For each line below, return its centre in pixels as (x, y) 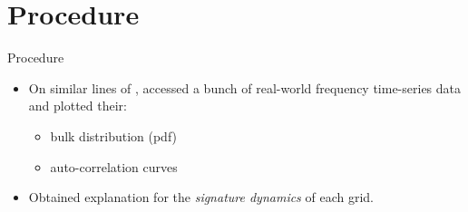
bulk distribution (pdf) (114, 135)
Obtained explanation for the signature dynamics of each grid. (201, 197)
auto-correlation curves (114, 166)
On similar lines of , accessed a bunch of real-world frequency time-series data (245, 87)
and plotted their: (78, 106)
